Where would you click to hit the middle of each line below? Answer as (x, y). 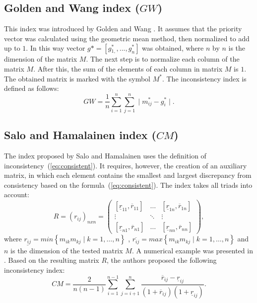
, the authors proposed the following (162, 260)
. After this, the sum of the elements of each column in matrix (128, 68)
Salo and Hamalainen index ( (80, 135)
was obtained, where (173, 48)
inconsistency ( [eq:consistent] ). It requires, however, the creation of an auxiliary (126, 165)
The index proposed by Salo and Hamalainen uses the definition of (105, 156)
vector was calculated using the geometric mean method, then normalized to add (127, 38)
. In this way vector (56, 48)
